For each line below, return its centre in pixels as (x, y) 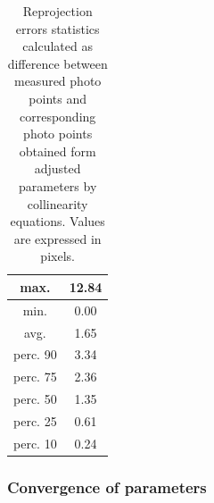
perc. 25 (35, 420)
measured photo (58, 81)
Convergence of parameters (107, 486)
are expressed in (58, 238)
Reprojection (58, 11)
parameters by (58, 185)
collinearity (58, 203)
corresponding (58, 116)
